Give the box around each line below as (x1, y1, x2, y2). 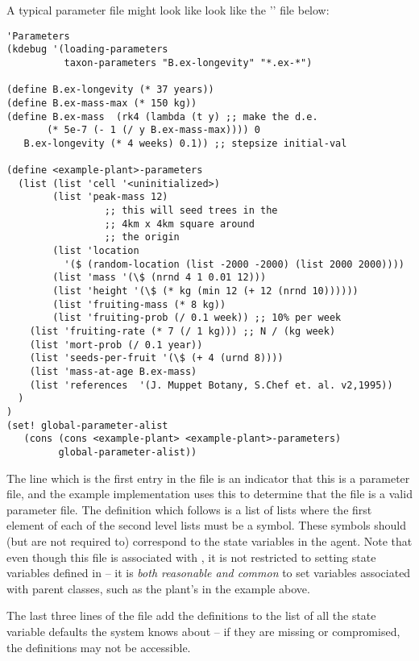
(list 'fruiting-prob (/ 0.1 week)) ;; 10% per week (52, 312, 342, 324)
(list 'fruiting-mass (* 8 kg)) (52, 298, 226, 310)
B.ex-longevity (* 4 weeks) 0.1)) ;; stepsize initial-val (23, 137, 347, 149)
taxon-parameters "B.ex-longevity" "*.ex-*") (64, 56, 313, 69)
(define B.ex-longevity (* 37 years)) (6, 84, 214, 96)
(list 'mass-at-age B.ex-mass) (29, 366, 197, 377)
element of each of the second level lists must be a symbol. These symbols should (6, 517, 407, 534)
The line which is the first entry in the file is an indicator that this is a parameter (6, 469, 410, 486)
